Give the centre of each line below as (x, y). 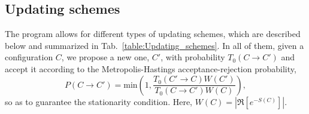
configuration (29, 57)
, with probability (193, 57)
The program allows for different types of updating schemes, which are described (153, 34)
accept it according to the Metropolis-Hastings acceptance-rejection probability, (151, 68)
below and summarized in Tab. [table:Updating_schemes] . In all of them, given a (154, 45)
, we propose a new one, (105, 57)
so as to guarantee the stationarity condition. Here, (99, 101)
